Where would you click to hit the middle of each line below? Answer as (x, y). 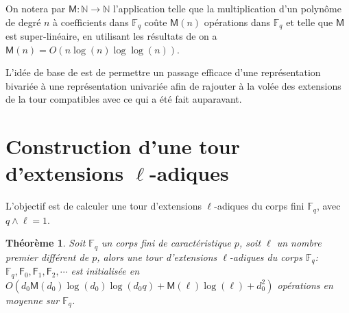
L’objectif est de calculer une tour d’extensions (104, 206)
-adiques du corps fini (259, 206)
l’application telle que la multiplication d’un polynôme (227, 8)
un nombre (299, 243)
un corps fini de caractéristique (166, 243)
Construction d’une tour (123, 146)
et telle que (310, 22)
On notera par (36, 8)
